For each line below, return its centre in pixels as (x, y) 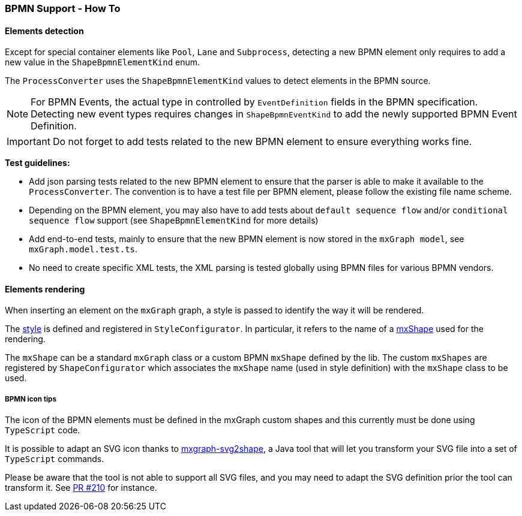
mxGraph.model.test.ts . (83, 249)
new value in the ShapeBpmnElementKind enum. (103, 62)
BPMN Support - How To (63, 8)
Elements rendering (45, 289)
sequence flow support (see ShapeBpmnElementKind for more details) (174, 221)
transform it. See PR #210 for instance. (81, 488)
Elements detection (44, 31)
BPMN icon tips (31, 399)
